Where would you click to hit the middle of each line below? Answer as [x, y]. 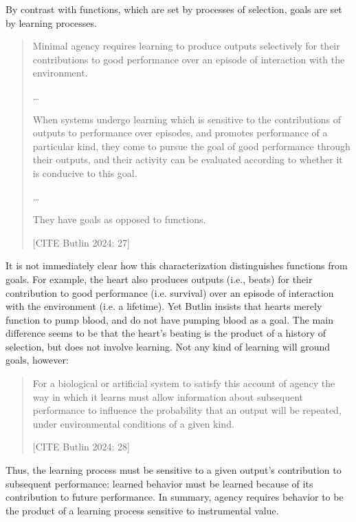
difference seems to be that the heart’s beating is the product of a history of [166, 333]
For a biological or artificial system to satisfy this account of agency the [184, 383]
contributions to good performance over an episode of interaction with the [189, 59]
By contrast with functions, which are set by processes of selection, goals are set [174, 9]
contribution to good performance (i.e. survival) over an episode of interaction [170, 292]
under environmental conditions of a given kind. [133, 423]
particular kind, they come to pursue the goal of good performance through [191, 146]
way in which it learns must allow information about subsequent [168, 396]
